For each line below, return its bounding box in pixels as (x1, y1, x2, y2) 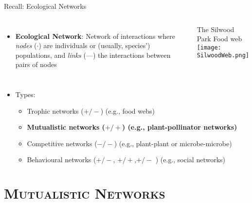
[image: (197, 44, 221, 51)
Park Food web (197, 34, 242, 44)
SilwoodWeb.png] (197, 52, 250, 59)
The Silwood (197, 24, 234, 34)
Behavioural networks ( (27, 154, 96, 165)
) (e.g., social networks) (155, 154, 226, 165)
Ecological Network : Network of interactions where (15, 31, 175, 41)
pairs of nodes (15, 59, 57, 69)
